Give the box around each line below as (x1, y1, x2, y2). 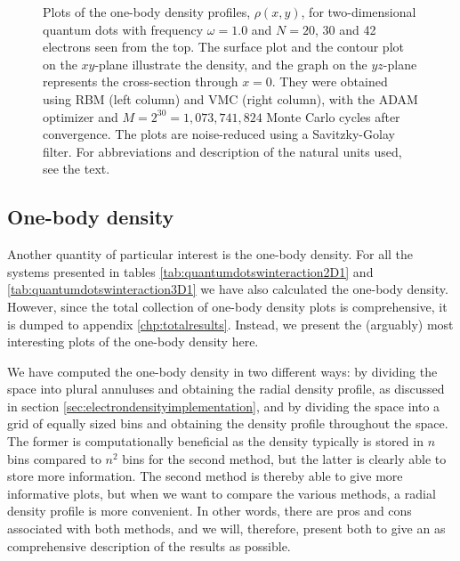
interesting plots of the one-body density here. (7, 332, 259, 351)
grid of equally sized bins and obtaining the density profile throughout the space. (7, 414, 448, 433)
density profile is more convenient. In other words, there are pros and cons (7, 501, 412, 520)
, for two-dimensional (301, 3, 416, 20)
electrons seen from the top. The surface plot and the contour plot (43, 37, 404, 56)
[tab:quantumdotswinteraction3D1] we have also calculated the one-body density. (7, 280, 448, 298)
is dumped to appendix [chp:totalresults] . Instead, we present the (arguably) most (7, 314, 454, 333)
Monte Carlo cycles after (266, 107, 400, 126)
